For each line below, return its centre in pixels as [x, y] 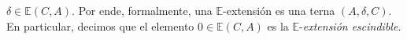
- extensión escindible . [350, 25]
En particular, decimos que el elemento [100, 25]
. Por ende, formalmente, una [142, 10]
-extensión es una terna [279, 10]
